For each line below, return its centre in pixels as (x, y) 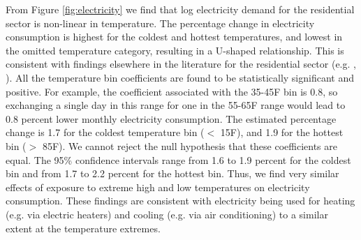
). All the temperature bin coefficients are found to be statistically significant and (180, 77)
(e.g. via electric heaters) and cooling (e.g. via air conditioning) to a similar (167, 214)
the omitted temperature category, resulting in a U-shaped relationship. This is (175, 50)
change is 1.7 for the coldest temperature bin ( (105, 132)
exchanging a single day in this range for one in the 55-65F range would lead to (176, 105)
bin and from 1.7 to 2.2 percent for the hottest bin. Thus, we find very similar (172, 173)
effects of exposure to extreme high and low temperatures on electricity (158, 187)
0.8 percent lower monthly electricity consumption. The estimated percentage (171, 118)
